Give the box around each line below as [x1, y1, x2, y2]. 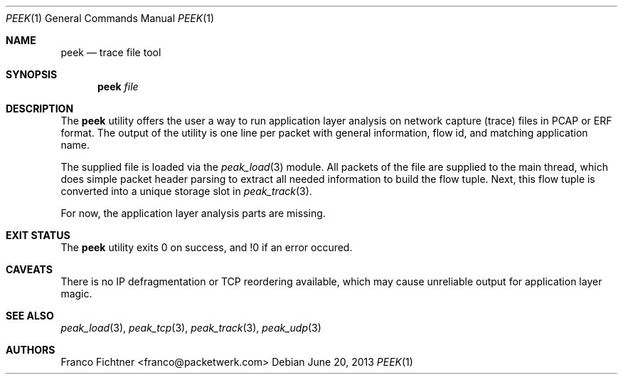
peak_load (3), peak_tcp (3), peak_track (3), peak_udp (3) [60, 322, 321, 334]
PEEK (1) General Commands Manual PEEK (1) [6, 12, 215, 24]
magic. [60, 287, 92, 300]
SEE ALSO [6, 310, 54, 322]
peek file [97, 80, 139, 93]
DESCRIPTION [6, 102, 74, 115]
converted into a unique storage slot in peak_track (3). [60, 185, 312, 197]
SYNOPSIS [6, 68, 58, 80]
